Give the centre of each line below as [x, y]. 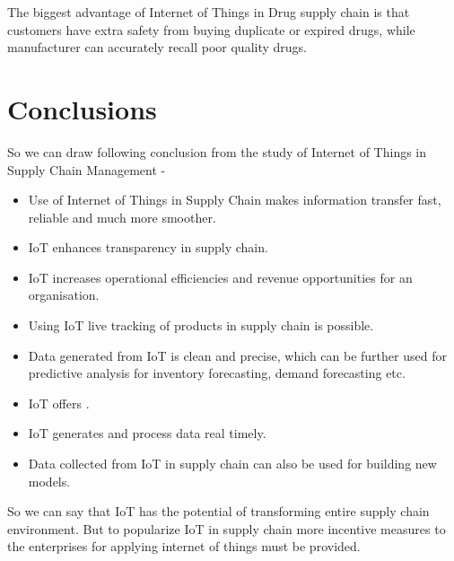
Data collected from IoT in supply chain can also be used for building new [232, 464]
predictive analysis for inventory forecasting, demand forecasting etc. [217, 373]
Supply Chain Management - [87, 169]
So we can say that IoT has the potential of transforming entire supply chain [218, 511]
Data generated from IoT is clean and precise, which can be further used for [237, 355]
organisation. [64, 295]
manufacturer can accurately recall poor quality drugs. [157, 47]
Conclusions [82, 108]
